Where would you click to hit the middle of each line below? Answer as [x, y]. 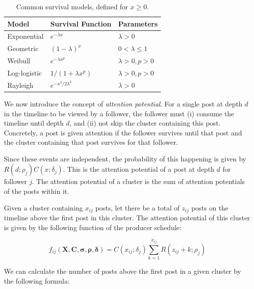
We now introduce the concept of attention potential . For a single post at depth [123, 103]
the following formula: [37, 280]
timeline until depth [34, 123]
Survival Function [81, 23]
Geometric [23, 48]
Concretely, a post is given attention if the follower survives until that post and [123, 132]
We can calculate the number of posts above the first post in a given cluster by [123, 271]
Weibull [19, 61]
